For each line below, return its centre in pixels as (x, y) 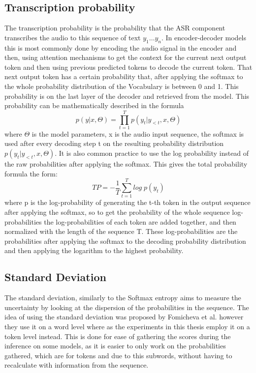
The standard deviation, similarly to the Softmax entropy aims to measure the (123, 298)
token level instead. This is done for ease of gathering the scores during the (118, 336)
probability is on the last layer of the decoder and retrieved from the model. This (127, 96)
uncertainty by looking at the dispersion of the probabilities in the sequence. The (127, 307)
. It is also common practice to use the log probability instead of (152, 153)
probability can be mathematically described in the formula (94, 105)
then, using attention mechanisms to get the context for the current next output (126, 57)
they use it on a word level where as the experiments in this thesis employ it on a (127, 326)
